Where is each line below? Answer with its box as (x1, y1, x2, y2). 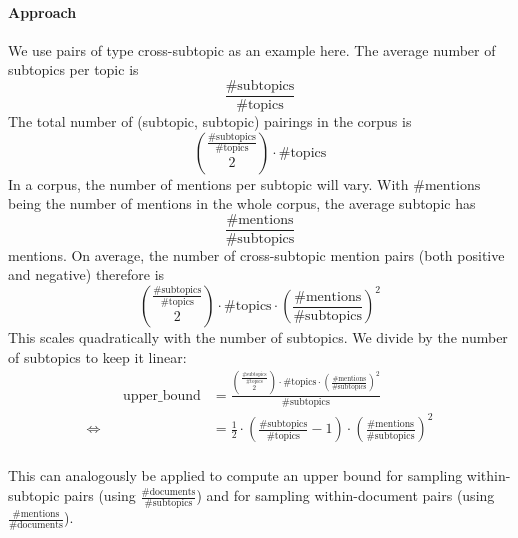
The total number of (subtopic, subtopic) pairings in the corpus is (8, 111, 412, 132)
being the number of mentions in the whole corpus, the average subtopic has (8, 193, 476, 214)
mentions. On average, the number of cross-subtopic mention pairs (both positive (8, 244, 505, 265)
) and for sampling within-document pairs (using (196, 485, 495, 506)
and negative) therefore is (8, 264, 165, 285)
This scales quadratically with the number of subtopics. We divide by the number (8, 327, 508, 348)
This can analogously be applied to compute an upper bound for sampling (8, 465, 463, 486)
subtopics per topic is (8, 59, 139, 80)
